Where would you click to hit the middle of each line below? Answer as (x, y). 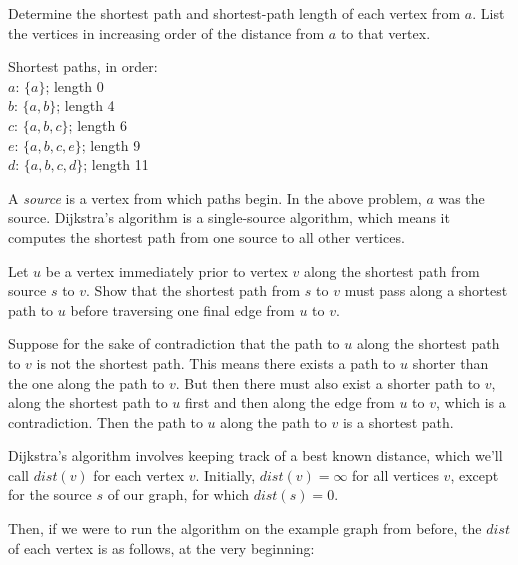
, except (474, 474)
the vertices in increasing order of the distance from (166, 32)
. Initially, (225, 474)
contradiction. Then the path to (105, 421)
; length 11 (116, 164)
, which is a (471, 402)
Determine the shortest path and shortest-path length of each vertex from (234, 13)
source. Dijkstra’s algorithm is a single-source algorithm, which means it (229, 217)
